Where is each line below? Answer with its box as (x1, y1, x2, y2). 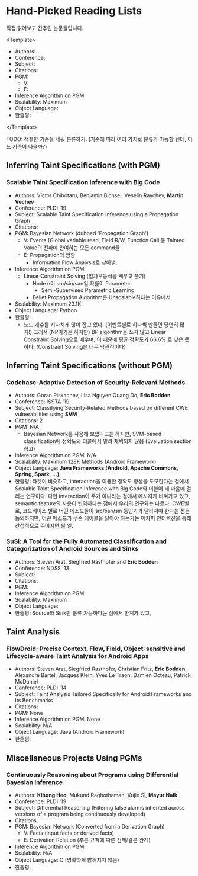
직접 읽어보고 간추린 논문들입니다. (6, 24, 84, 31)
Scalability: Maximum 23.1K (14, 300, 82, 307)
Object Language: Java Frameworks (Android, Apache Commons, (14, 464, 178, 471)
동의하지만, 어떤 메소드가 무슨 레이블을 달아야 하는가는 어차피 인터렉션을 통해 (14, 515, 192, 522)
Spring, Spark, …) (14, 471, 60, 478)
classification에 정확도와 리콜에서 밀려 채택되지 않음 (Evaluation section (23, 438, 192, 445)
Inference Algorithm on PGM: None (14, 715, 100, 723)
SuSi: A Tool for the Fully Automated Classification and (6, 537, 167, 546)
